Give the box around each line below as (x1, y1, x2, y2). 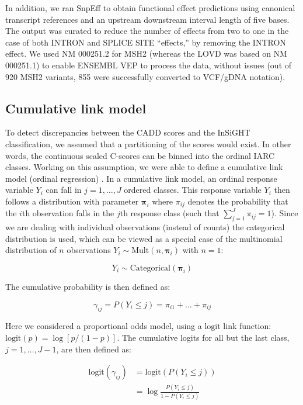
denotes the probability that (187, 195, 288, 207)
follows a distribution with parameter (5, 195, 139, 207)
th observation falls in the (22, 207, 114, 219)
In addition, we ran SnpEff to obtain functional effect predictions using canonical (5, 2, 295, 13)
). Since (271, 207, 298, 219)
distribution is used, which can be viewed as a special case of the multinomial (5, 232, 283, 244)
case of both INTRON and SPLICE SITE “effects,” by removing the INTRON (5, 36, 286, 48)
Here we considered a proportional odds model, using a (5, 320, 202, 332)
